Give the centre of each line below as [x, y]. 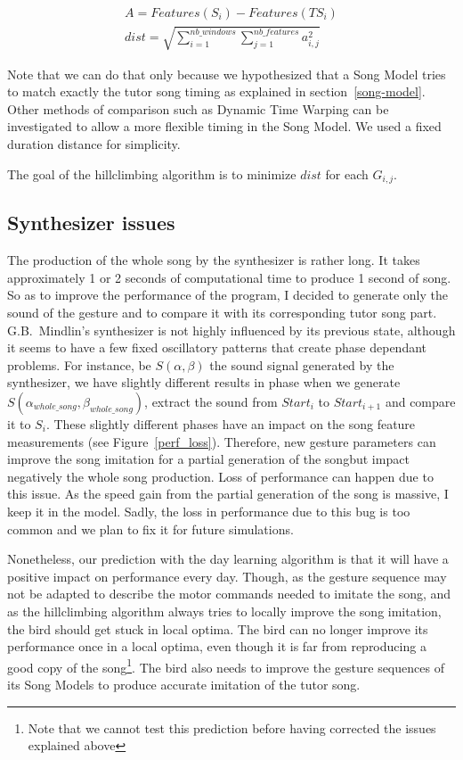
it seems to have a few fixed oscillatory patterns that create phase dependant [217, 347]
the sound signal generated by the [302, 364]
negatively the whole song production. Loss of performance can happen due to [220, 476]
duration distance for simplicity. [94, 143]
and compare [420, 401]
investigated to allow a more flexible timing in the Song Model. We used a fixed [224, 126]
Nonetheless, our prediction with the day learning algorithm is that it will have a [228, 559]
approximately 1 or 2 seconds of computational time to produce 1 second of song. [229, 277]
